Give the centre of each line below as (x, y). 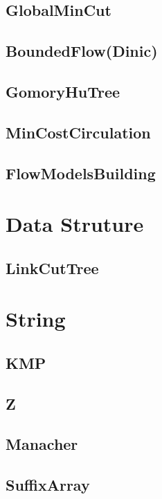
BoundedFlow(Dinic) (82, 51)
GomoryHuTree (63, 91)
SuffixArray (48, 485)
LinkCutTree (52, 267)
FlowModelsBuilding (81, 173)
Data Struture (75, 224)
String (36, 319)
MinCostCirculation (78, 132)
